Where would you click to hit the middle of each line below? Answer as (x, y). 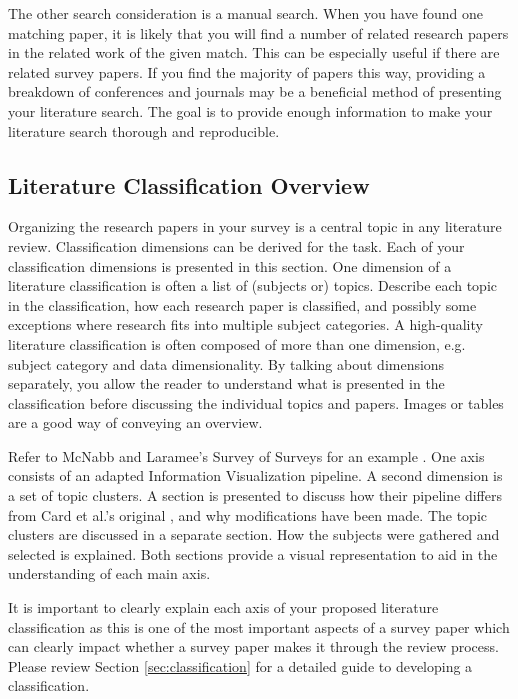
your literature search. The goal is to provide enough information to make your (250, 110)
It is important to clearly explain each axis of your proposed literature (223, 607)
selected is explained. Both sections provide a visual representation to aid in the (253, 553)
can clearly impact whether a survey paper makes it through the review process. (253, 646)
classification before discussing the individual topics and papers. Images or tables (256, 402)
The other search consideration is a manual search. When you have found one (245, 13)
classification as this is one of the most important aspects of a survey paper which (259, 626)
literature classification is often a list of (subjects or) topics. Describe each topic (252, 285)
